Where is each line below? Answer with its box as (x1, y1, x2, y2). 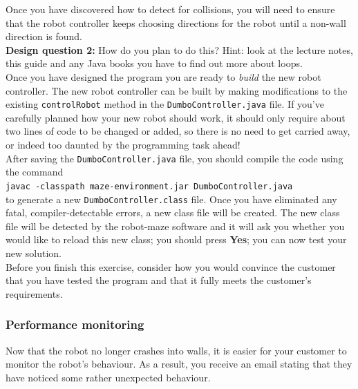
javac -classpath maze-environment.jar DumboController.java (6, 181, 293, 191)
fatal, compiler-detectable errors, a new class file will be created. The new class (6, 205, 340, 220)
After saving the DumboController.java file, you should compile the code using (6, 151, 343, 165)
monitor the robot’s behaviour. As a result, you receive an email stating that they (6, 357, 352, 371)
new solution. (6, 245, 62, 260)
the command (6, 164, 64, 179)
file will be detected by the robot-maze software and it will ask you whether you (6, 218, 345, 233)
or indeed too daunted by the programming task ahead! (6, 137, 241, 151)
